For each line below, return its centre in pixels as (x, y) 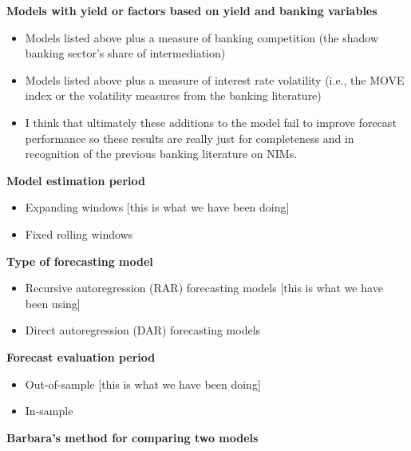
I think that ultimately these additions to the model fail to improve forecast (211, 122)
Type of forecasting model (80, 261)
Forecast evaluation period (81, 356)
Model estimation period (76, 180)
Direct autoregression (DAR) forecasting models (143, 330)
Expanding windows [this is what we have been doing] (157, 207)
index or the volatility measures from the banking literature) (173, 95)
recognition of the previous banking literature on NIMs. (161, 154)
